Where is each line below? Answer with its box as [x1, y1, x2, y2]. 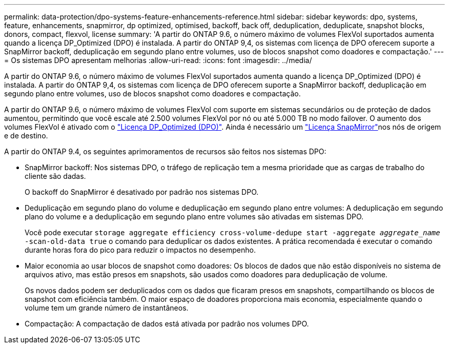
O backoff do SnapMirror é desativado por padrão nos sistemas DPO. [25, 188, 259, 196]
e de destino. [4, 131, 48, 140]
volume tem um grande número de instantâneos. [25, 303, 189, 312]
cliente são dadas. [25, 172, 86, 180]
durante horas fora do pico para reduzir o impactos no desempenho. [25, 245, 256, 254]
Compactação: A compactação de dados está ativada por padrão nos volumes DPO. [25, 319, 309, 328]
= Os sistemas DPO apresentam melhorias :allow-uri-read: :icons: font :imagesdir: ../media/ [4, 56, 312, 65]
